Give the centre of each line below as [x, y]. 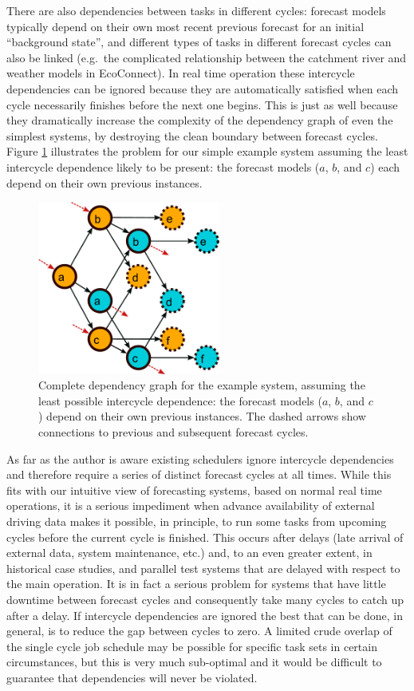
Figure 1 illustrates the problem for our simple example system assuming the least [207, 151]
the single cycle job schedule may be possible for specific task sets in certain [192, 646]
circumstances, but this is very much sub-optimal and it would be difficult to [194, 662]
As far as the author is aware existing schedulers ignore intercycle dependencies [200, 458]
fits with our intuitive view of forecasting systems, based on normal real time [194, 490]
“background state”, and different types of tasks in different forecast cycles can [199, 42]
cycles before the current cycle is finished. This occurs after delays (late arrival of [205, 537]
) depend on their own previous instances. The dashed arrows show [202, 416]
